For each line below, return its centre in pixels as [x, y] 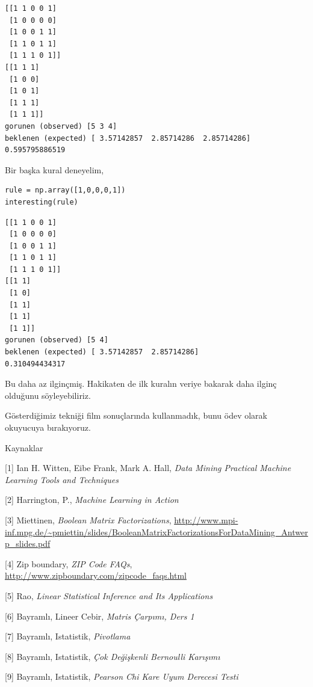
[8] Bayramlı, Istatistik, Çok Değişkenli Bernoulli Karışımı [113, 656]
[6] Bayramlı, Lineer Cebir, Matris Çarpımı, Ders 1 [100, 616]
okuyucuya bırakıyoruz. [48, 427]
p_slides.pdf [28, 544]
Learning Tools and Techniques [62, 479]
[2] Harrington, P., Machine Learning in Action [92, 500]
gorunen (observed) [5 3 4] [61, 126]
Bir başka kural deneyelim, [54, 169]
